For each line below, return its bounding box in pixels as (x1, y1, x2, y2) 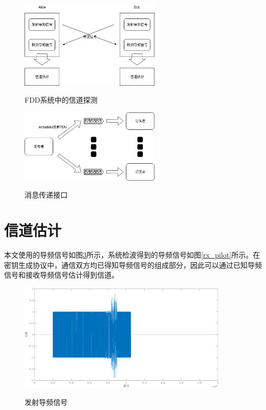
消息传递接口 (25, 189, 68, 200)
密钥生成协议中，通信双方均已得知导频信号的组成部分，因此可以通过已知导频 (4, 259, 262, 270)
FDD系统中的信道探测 (25, 94, 98, 105)
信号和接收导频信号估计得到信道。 (4, 269, 119, 280)
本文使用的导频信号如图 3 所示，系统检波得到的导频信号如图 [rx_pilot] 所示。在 (4, 249, 260, 260)
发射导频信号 (25, 397, 68, 407)
